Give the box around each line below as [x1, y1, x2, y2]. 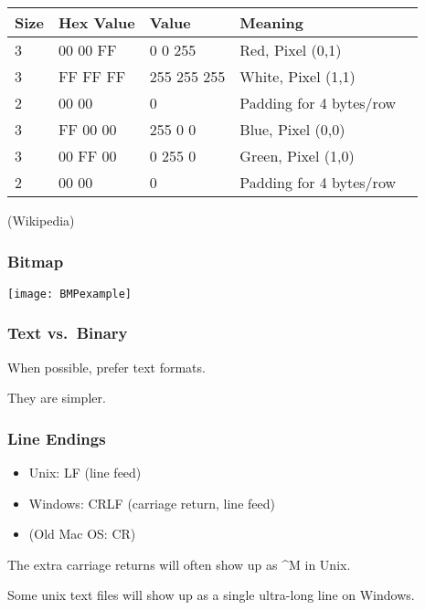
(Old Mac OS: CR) [28, 524, 136, 543]
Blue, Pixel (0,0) [239, 119, 345, 140]
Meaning [239, 12, 303, 33]
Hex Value [58, 12, 135, 33]
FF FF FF [58, 66, 126, 87]
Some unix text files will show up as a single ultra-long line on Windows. [7, 585, 415, 605]
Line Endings [7, 426, 106, 449]
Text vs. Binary [7, 321, 128, 344]
